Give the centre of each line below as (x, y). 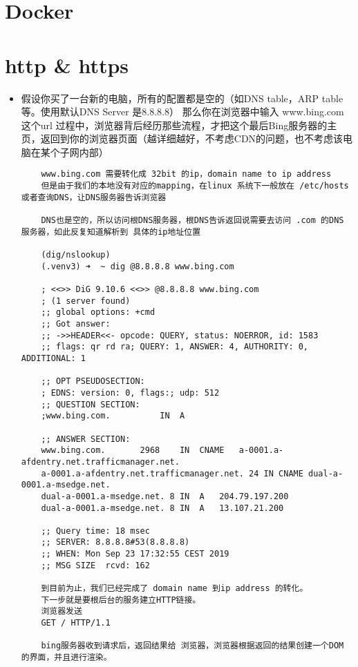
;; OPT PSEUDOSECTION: (93, 381)
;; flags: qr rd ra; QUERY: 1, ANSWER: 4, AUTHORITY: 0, (175, 347)
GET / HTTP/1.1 (76, 623)
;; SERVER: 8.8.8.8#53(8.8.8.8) (115, 542)
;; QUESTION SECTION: (91, 404)
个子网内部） (79, 152)
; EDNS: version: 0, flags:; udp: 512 (130, 393)
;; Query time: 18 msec (95, 531)
